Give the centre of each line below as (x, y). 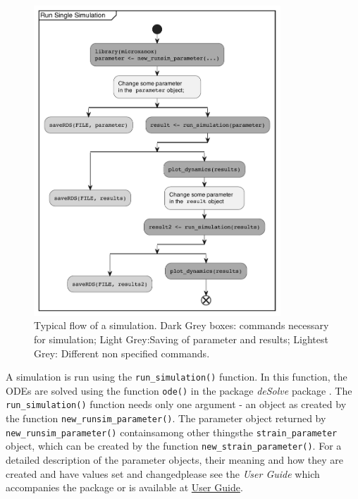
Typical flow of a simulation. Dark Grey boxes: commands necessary (181, 325)
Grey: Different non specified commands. (122, 353)
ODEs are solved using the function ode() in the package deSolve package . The (179, 390)
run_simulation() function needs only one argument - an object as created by (176, 404)
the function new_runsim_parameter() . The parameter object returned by (166, 418)
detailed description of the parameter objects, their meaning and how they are (175, 460)
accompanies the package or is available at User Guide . (124, 487)
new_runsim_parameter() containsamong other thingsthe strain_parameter (172, 432)
